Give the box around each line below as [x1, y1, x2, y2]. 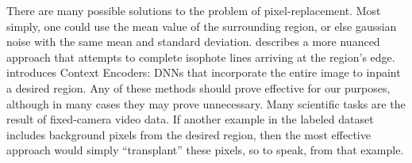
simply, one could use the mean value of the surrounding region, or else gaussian [6, 17, 397, 34]
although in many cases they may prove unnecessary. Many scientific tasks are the [6, 95, 406, 112]
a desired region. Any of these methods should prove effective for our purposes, [6, 79, 391, 96]
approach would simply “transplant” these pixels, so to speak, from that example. [6, 142, 404, 158]
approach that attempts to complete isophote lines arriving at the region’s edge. [6, 48, 395, 65]
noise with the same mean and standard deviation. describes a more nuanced [6, 33, 380, 50]
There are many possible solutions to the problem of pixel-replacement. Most [6, 2, 381, 18]
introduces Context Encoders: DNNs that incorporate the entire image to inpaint [6, 64, 401, 81]
